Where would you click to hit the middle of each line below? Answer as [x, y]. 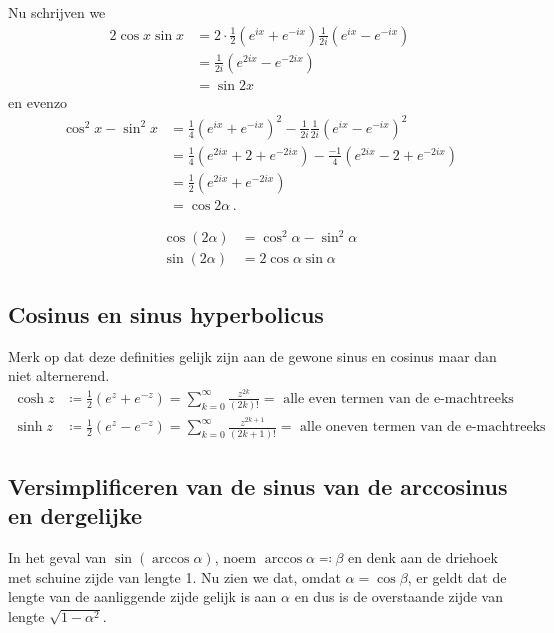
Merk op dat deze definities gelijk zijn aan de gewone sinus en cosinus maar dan [252, 355]
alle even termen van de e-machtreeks [398, 398]
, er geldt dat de [457, 576]
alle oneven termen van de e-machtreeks [423, 427]
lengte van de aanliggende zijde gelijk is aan [142, 596]
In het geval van [57, 557]
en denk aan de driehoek [423, 557]
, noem [235, 557]
